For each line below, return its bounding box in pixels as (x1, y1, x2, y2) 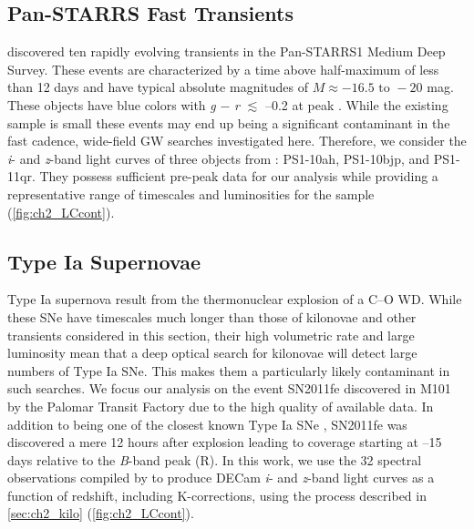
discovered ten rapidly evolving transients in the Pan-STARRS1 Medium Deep (7, 42, 446, 61)
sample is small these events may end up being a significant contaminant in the (7, 113, 450, 132)
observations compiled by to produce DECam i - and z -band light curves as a (7, 468, 435, 487)
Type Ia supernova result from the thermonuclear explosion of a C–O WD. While (7, 290, 462, 309)
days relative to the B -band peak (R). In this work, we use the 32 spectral (7, 450, 422, 469)
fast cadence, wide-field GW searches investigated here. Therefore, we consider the (7, 131, 467, 150)
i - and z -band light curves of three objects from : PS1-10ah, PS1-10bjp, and (7, 148, 430, 168)
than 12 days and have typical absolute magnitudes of (7, 77, 309, 97)
